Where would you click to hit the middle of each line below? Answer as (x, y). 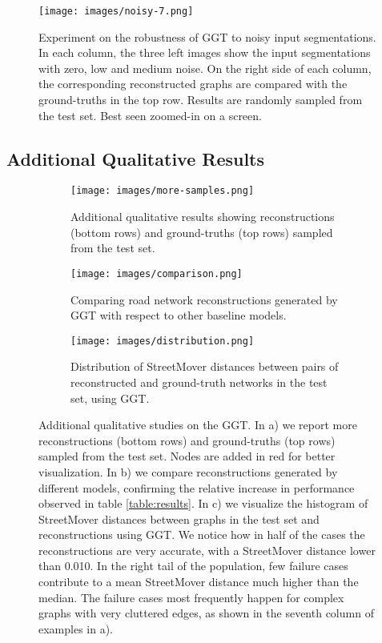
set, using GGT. (110, 398)
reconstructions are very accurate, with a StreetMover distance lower (207, 550)
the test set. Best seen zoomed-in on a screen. (150, 115)
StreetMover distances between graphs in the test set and (179, 518)
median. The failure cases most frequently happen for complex (191, 597)
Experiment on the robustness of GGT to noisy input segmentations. (207, 36)
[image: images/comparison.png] (157, 273)
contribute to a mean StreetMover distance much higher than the (199, 582)
